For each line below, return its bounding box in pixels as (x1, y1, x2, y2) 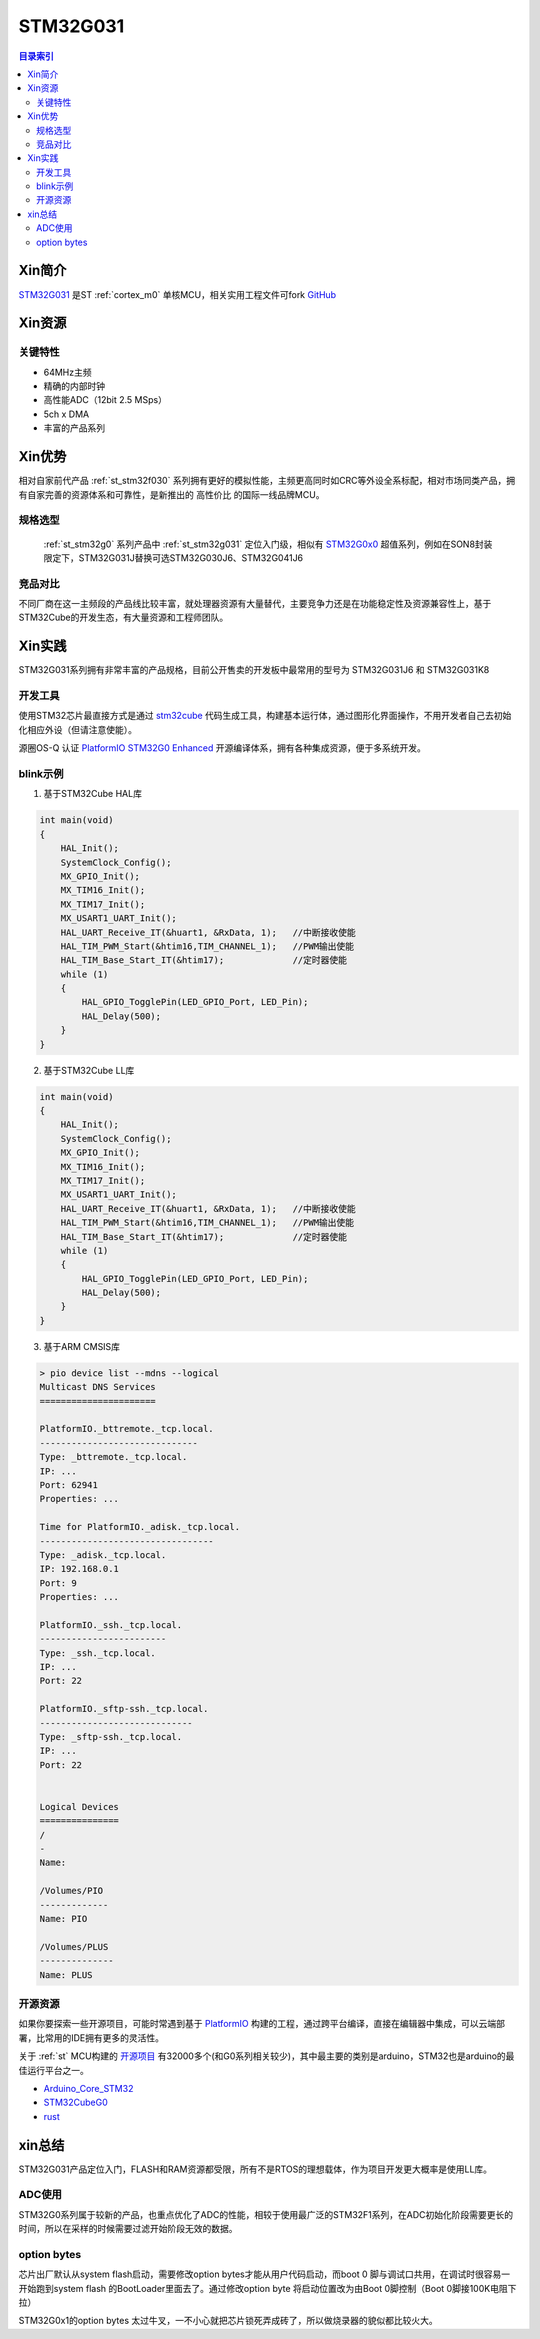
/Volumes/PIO (39, 1885, 104, 1897)
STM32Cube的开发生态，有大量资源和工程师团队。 (18, 611, 229, 624)
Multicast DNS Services (39, 1381, 157, 1393)
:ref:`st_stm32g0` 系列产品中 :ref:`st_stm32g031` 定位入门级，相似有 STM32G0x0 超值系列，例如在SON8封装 (43, 538, 493, 550)
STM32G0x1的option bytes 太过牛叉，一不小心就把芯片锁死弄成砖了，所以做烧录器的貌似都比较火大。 (18, 2315, 439, 2327)
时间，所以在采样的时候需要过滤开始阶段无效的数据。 (18, 2223, 238, 2235)
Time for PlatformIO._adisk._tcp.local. (39, 1521, 240, 1533)
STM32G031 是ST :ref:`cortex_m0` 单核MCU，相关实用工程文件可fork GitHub (18, 288, 337, 300)
